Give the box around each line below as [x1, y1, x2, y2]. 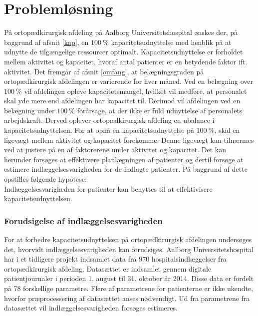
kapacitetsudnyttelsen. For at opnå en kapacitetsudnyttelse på [4, 125, 194, 135]
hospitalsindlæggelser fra [151, 254, 227, 264]
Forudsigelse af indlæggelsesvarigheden [4, 214, 163, 227]
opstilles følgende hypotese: [4, 174, 87, 184]
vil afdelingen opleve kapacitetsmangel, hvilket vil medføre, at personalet [24, 85, 247, 96]
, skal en [214, 125, 240, 135]
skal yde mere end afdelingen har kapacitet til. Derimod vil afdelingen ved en [4, 95, 241, 106]
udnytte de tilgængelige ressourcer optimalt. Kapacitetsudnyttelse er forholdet [4, 46, 243, 57]
